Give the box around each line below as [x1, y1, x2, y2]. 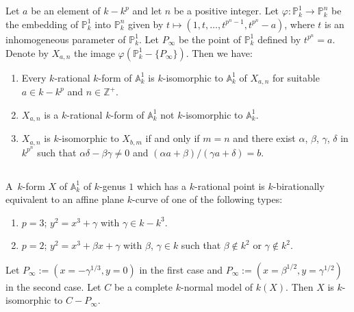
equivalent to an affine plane [5, 192, 125, 206]
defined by [257, 32, 301, 46]
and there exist [233, 131, 296, 145]
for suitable [272, 70, 320, 84]
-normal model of [181, 279, 253, 293]
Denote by [5, 45, 49, 60]
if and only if [145, 131, 200, 145]
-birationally [273, 178, 325, 193]
